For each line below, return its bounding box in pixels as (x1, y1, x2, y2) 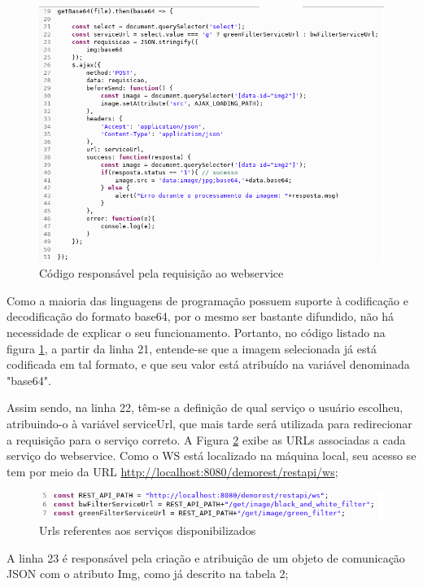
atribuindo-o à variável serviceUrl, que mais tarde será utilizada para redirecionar (7, 415, 412, 432)
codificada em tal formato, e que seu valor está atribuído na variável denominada (7, 356, 410, 373)
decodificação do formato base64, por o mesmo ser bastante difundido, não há (7, 308, 395, 325)
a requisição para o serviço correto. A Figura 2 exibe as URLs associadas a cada (7, 431, 406, 448)
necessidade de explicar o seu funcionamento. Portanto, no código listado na (7, 324, 386, 341)
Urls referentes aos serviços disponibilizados (39, 521, 256, 538)
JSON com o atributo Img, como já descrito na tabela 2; (7, 565, 289, 582)
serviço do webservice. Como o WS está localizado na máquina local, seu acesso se (7, 447, 416, 464)
